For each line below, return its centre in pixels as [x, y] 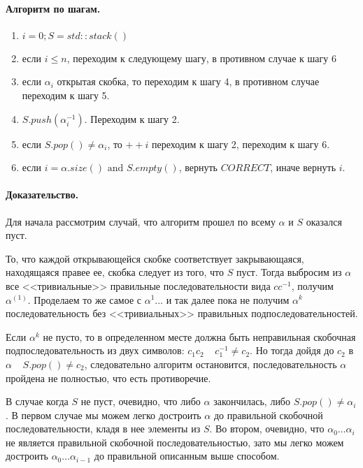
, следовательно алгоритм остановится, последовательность [211, 364]
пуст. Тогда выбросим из [289, 272]
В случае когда [37, 401]
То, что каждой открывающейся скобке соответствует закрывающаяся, [155, 258]
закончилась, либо [252, 401]
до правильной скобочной [268, 415]
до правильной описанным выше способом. [187, 456]
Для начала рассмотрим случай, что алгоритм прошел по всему [141, 221]
